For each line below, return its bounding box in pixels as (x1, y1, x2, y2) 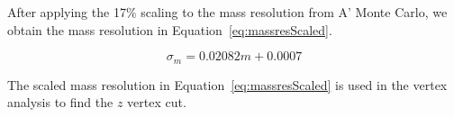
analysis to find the (7, 93, 113, 112)
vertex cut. (127, 93, 186, 112)
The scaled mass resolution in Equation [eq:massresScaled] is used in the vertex (7, 75, 448, 94)
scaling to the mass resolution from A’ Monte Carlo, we (141, 3, 448, 21)
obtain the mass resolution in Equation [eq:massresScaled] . (7, 20, 332, 39)
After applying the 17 (7, 3, 126, 21)
